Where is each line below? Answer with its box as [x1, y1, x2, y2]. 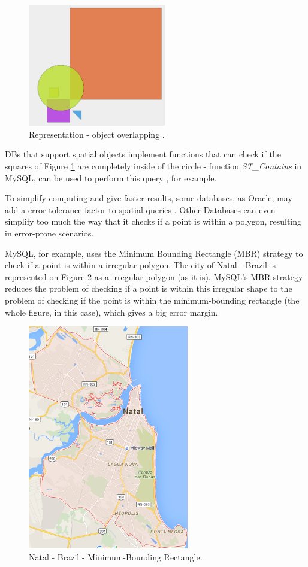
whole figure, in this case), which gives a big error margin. [5, 305, 218, 318]
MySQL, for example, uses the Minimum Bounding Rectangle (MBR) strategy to [5, 247, 303, 259]
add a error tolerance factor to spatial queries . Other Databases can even [5, 203, 276, 216]
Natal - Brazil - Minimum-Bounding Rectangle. [29, 550, 203, 563]
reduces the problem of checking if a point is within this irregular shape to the [5, 282, 292, 295]
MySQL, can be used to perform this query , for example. [5, 171, 217, 184]
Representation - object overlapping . [29, 128, 165, 140]
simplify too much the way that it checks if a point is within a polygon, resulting [5, 215, 302, 228]
